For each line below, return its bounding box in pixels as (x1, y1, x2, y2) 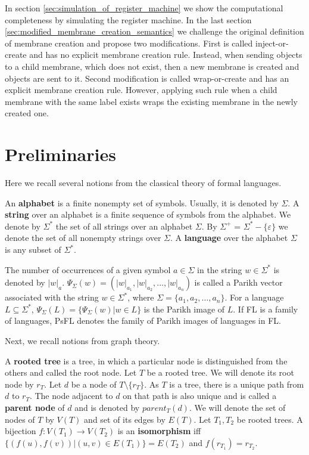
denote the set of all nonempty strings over (5, 231, 161, 244)
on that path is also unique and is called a (123, 389, 277, 402)
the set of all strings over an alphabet (55, 219, 193, 232)
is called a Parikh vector (194, 276, 283, 289)
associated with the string (5, 291, 99, 304)
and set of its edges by (84, 413, 166, 425)
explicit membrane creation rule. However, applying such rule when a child (5, 83, 277, 96)
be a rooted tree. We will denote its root (146, 366, 294, 379)
